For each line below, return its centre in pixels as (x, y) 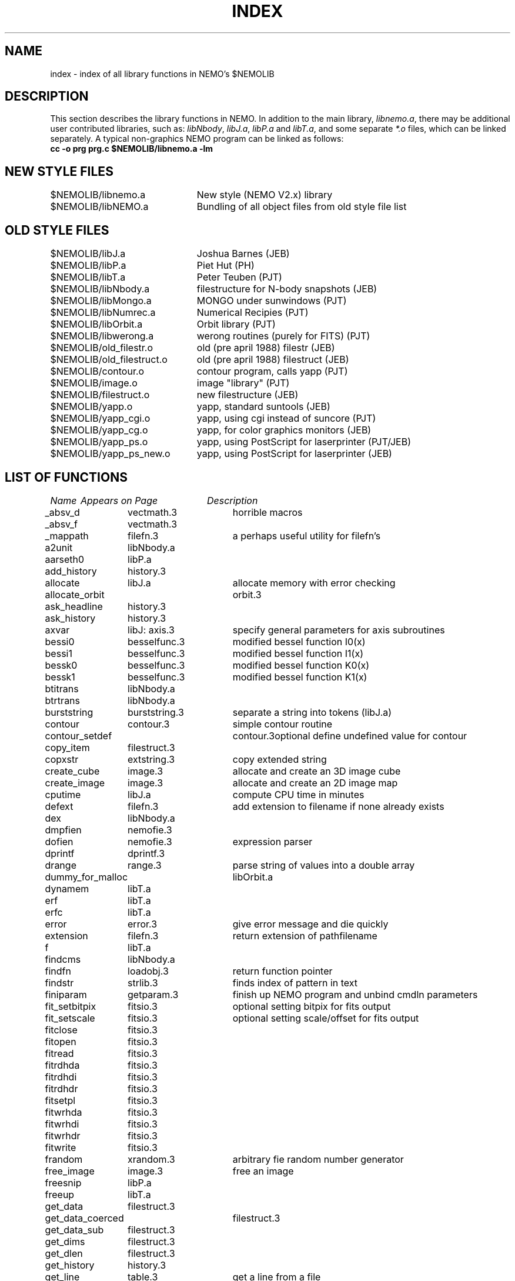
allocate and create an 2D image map (315, 783)
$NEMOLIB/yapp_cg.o (99, 430)
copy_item (67, 747)
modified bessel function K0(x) (301, 665)
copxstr (62, 759)
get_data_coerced (84, 1218)
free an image (263, 1171)
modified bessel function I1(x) (298, 653)
